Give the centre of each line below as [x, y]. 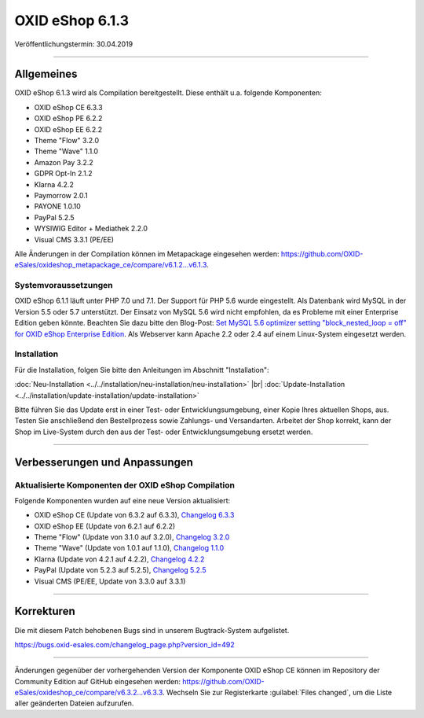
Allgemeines [46, 74]
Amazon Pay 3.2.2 [64, 162]
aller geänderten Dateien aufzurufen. [74, 703]
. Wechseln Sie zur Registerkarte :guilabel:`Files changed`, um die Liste [277, 693]
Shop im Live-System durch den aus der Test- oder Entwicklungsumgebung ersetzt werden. [164, 432]
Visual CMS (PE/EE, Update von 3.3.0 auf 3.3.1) [110, 581]
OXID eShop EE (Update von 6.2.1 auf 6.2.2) [105, 526]
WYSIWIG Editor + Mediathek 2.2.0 [91, 229]
